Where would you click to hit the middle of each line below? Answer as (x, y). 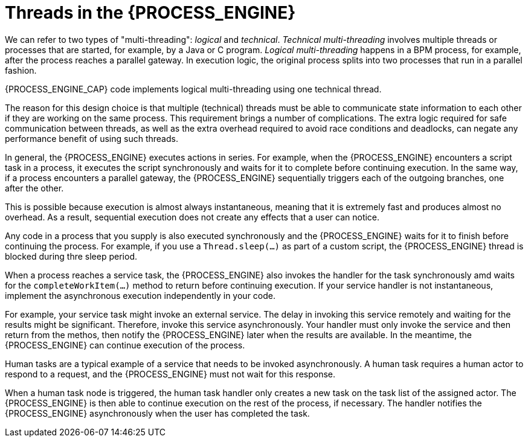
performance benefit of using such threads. (92, 138)
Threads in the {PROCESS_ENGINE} (150, 13)
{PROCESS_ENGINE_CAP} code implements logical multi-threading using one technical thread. (193, 89)
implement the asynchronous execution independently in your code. (140, 295)
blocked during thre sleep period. (71, 256)
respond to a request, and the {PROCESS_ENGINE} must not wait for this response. (170, 374)
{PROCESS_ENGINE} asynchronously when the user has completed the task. (157, 413)
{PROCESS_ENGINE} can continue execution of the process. (125, 345)
